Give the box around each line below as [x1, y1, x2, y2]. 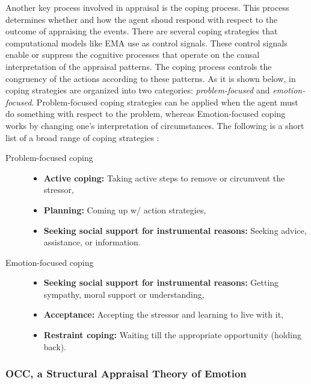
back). [43, 340, 67, 353]
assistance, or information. [43, 236, 141, 248]
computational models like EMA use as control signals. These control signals [5, 36, 288, 49]
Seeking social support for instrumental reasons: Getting [43, 276, 279, 289]
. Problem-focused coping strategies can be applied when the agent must [31, 95, 298, 108]
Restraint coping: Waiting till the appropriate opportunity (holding [43, 329, 302, 341]
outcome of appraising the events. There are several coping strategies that [5, 25, 278, 37]
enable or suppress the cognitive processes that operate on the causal [5, 48, 260, 61]
